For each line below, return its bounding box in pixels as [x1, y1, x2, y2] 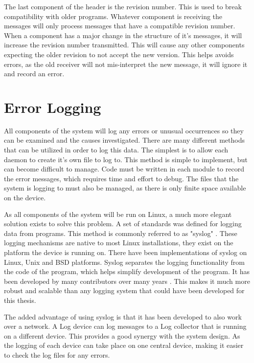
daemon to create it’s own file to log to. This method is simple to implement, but [4, 154, 248, 164]
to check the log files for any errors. [4, 349, 110, 360]
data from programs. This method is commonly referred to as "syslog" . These [4, 228, 237, 238]
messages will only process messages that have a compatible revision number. [4, 21, 235, 31]
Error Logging [4, 97, 101, 117]
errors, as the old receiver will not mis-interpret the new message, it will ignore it [4, 59, 248, 69]
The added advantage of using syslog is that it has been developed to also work [4, 311, 242, 321]
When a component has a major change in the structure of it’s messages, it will [4, 30, 242, 40]
